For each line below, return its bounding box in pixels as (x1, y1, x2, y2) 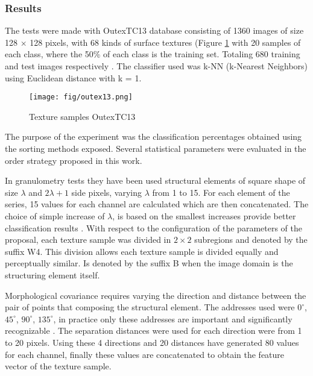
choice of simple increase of (5, 210, 105, 222)
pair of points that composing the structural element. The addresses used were (5, 301, 295, 313)
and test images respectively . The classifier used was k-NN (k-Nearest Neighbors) (5, 60, 308, 72)
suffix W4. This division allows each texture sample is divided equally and (5, 245, 279, 257)
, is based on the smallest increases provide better (112, 210, 296, 222)
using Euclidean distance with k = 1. (5, 71, 142, 84)
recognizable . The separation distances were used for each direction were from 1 (5, 324, 302, 337)
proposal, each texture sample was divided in (5, 233, 171, 246)
